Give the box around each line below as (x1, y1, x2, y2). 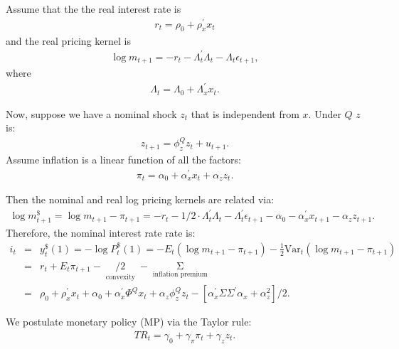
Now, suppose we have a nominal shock (6, 106, 177, 121)
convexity (105, 273, 135, 281)
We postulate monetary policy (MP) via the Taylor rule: (6, 314, 252, 329)
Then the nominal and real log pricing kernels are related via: (6, 192, 275, 207)
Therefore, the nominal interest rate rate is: (6, 225, 196, 240)
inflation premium (152, 270, 208, 278)
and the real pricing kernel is (6, 33, 131, 48)
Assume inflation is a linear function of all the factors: (6, 152, 241, 167)
